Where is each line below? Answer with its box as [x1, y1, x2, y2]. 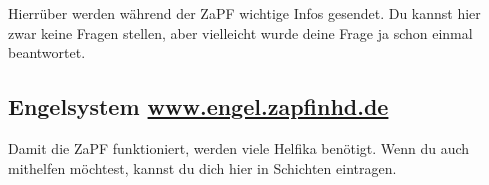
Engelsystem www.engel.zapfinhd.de [8, 91, 389, 122]
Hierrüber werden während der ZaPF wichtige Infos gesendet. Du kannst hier [8, 3, 481, 23]
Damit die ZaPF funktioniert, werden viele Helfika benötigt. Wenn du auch [8, 137, 470, 158]
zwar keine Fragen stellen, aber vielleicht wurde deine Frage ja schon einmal [8, 22, 473, 43]
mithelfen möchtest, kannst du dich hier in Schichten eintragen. [8, 157, 397, 178]
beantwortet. [8, 42, 86, 63]
